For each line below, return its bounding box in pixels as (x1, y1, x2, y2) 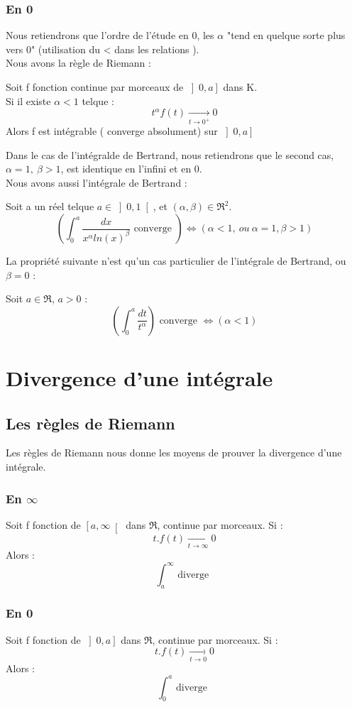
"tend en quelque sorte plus (226, 28, 346, 43)
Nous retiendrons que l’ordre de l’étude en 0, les (6, 28, 214, 43)
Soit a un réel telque (6, 199, 94, 214)
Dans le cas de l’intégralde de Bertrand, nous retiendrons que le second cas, (6, 147, 334, 162)
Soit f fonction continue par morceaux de (6, 80, 184, 94)
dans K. (223, 80, 258, 94)
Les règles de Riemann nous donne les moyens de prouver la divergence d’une (6, 445, 342, 460)
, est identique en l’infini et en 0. (60, 161, 202, 176)
